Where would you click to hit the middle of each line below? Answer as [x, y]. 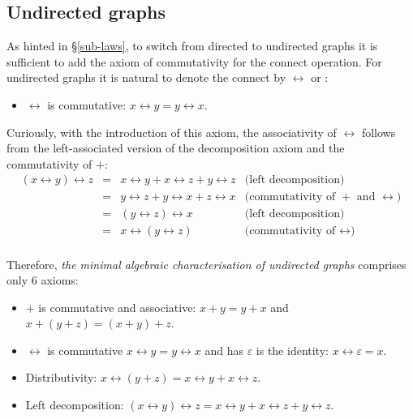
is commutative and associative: [117, 307]
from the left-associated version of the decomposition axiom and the [176, 148]
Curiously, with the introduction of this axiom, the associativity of [172, 132]
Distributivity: [61, 377]
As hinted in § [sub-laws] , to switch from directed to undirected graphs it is [192, 46]
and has [224, 350]
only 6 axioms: [43, 280]
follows [379, 132]
